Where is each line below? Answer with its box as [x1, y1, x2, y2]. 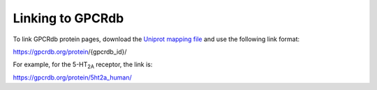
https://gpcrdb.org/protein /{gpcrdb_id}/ [13, 47, 127, 56]
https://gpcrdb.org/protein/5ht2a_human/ [13, 73, 132, 82]
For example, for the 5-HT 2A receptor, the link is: [13, 60, 153, 70]
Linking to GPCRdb [13, 10, 124, 26]
